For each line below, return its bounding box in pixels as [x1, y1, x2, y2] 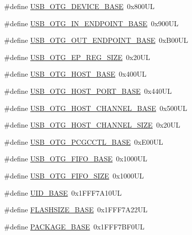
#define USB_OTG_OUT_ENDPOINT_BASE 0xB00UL [4, 35, 188, 45]
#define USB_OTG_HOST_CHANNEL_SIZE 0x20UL [4, 120, 180, 130]
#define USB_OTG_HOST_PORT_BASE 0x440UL [4, 85, 172, 96]
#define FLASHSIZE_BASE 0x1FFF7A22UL [4, 204, 148, 215]
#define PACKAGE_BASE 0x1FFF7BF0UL [4, 221, 145, 231]
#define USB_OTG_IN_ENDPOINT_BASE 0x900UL [4, 18, 179, 28]
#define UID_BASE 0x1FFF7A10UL [4, 187, 122, 198]
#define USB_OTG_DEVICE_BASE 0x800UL [4, 1, 155, 11]
